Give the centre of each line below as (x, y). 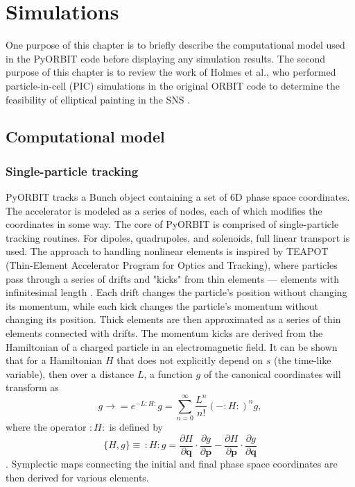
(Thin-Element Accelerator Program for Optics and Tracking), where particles (172, 265)
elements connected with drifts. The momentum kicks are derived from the (164, 333)
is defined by (136, 427)
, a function (168, 373)
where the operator (46, 427)
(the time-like (303, 360)
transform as (32, 387)
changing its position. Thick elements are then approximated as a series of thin (173, 319)
